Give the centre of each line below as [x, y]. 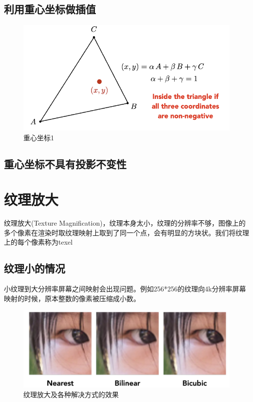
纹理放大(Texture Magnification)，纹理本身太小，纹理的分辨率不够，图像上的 [125, 223]
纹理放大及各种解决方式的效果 [71, 394]
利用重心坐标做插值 [50, 9]
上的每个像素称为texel [38, 242]
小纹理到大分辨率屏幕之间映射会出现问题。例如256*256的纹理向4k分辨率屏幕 [125, 289]
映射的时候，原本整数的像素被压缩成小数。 [72, 298]
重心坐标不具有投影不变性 [65, 163]
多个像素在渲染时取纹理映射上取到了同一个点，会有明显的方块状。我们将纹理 [126, 232]
